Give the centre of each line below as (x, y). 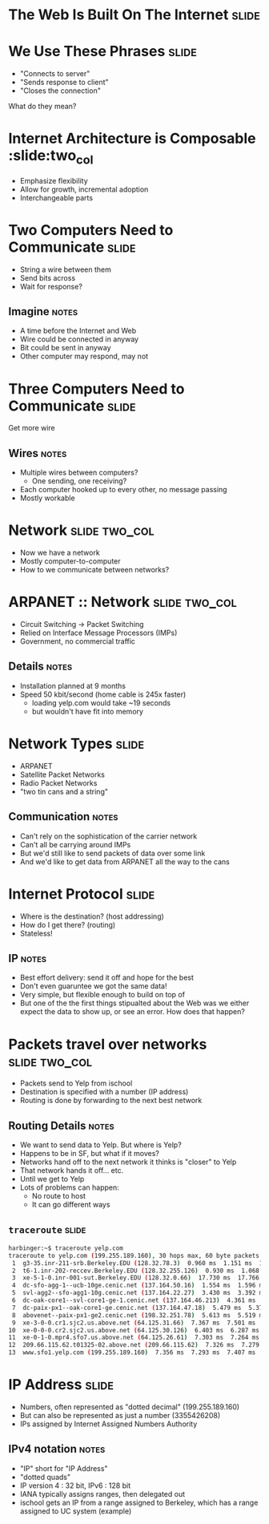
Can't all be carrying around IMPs (75, 844)
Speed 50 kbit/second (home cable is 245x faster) (103, 694)
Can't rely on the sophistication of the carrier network (108, 836)
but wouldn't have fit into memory (88, 711)
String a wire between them (66, 269)
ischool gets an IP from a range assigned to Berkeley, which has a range (139, 1502)
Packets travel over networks (108, 1044)
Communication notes (63, 817)
